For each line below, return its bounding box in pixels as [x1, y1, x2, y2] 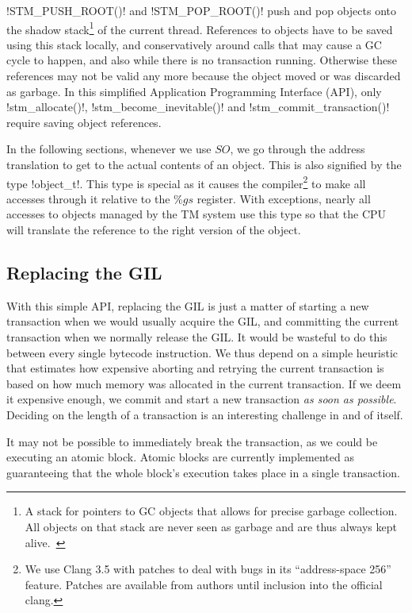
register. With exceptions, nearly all [196, 190, 371, 206]
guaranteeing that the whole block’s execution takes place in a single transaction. [6, 464, 400, 480]
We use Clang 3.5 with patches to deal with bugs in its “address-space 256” [25, 561, 391, 577]
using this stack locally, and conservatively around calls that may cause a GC [6, 36, 382, 52]
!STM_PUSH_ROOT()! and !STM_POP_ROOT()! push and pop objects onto [6, 2, 396, 18]
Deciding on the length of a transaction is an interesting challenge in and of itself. [6, 406, 403, 422]
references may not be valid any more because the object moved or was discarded [6, 67, 401, 84]
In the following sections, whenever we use [6, 141, 212, 157]
